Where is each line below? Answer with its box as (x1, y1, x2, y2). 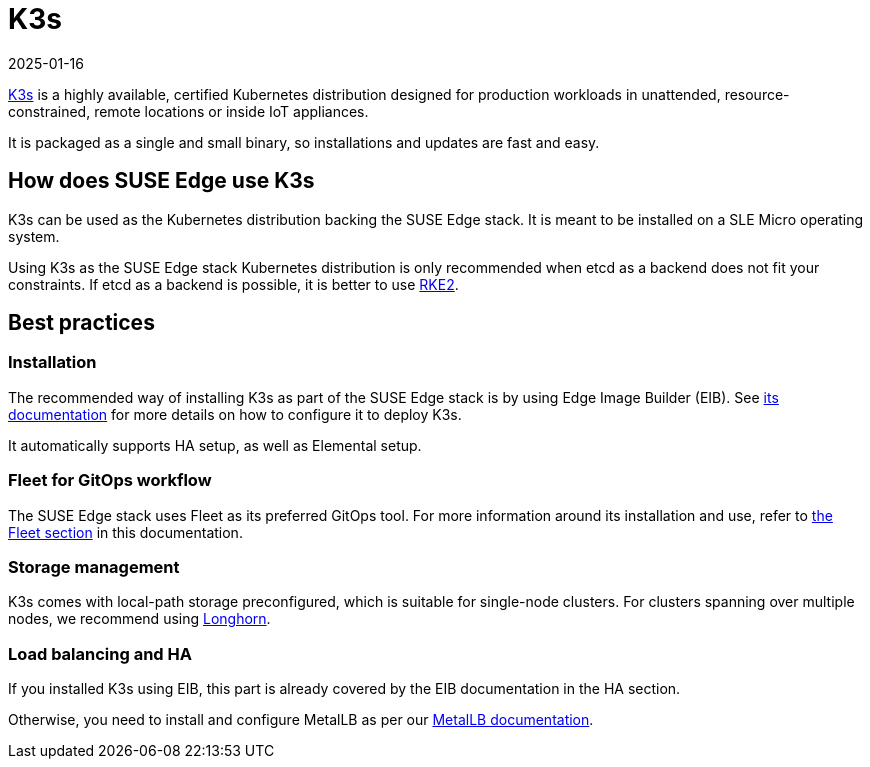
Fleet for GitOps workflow (8, 470, 212, 491)
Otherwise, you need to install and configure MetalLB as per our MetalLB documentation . (8, 711, 594, 729)
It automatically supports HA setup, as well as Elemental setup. (8, 436, 422, 454)
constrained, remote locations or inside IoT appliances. (8, 102, 369, 120)
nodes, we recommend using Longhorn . (8, 610, 271, 628)
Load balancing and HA (8, 643, 192, 664)
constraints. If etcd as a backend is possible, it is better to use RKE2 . (8, 275, 459, 293)
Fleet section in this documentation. (8, 523, 243, 541)
